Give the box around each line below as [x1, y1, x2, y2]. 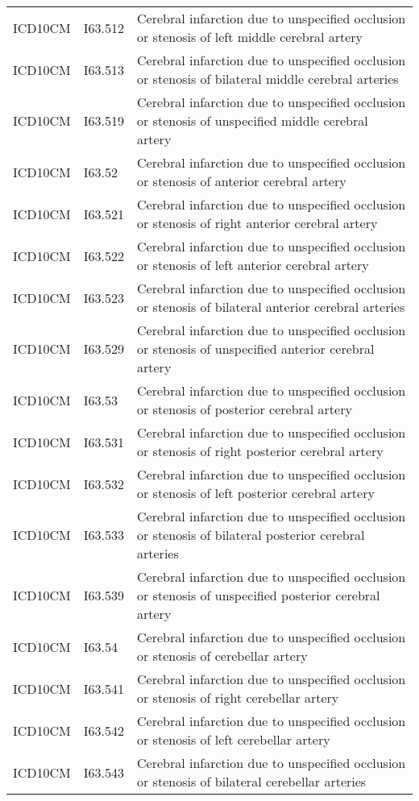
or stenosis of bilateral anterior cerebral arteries [137, 297, 405, 316]
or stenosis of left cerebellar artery [137, 730, 330, 749]
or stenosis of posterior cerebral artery [137, 400, 352, 418]
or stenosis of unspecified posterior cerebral [137, 586, 380, 604]
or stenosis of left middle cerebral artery [137, 27, 363, 46]
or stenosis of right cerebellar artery [137, 688, 339, 707]
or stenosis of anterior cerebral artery [137, 172, 346, 190]
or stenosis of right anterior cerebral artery [137, 214, 378, 232]
